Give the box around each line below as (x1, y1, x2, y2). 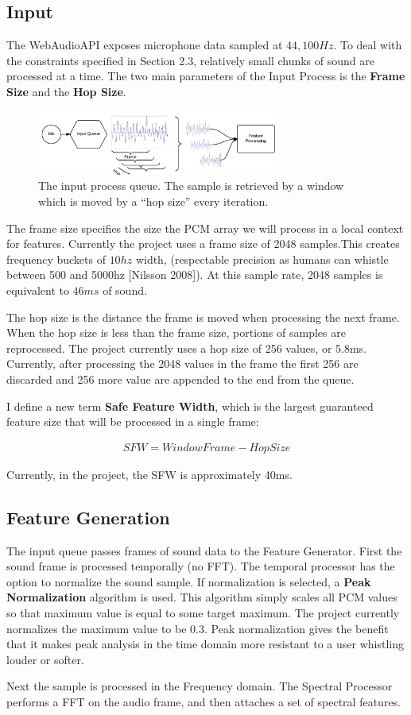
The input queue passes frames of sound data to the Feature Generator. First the (6, 542, 402, 558)
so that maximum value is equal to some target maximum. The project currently (6, 605, 400, 620)
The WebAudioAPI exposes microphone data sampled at (6, 37, 283, 53)
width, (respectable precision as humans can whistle (135, 250, 389, 267)
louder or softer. (6, 651, 84, 667)
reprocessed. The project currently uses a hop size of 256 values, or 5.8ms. (6, 339, 366, 356)
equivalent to (6, 282, 69, 299)
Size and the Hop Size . (6, 83, 126, 99)
